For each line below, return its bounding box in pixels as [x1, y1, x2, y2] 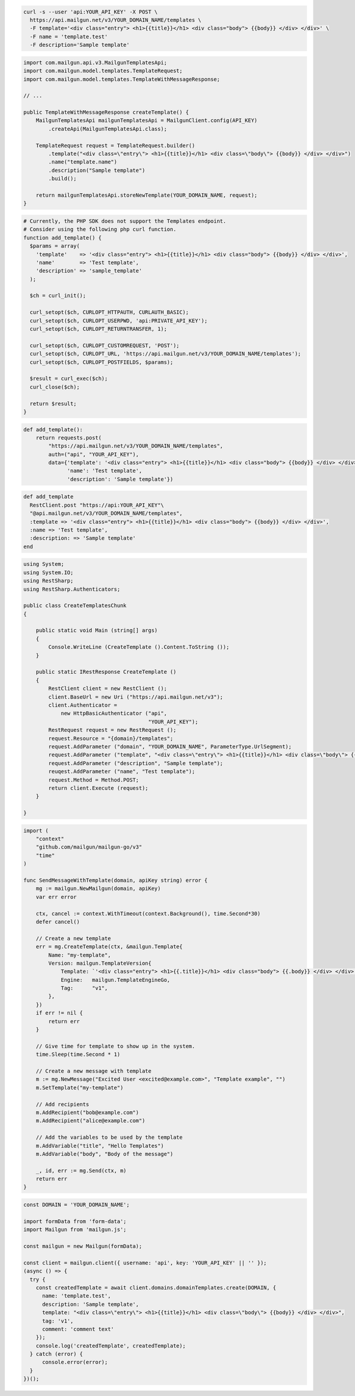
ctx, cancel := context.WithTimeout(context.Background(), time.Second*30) [35, 910, 261, 917]
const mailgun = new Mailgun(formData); [23, 1243, 142, 1250]
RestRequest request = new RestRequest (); [48, 726, 177, 734]
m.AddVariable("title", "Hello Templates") [35, 1142, 164, 1149]
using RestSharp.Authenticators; [23, 585, 121, 593]
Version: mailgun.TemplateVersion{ [48, 960, 152, 966]
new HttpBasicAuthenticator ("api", [60, 710, 167, 717]
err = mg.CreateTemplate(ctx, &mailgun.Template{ [35, 943, 183, 950]
